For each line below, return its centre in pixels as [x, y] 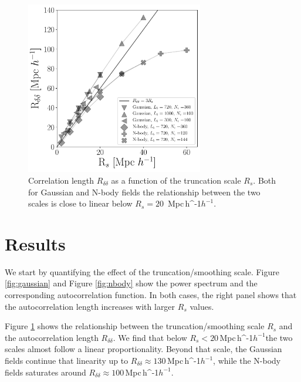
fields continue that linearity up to [67, 361]
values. [202, 306]
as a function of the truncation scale [176, 180]
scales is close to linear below [80, 203]
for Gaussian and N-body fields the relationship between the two [144, 192]
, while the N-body [247, 361]
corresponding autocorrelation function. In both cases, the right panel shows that [151, 295]
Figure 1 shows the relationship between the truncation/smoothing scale [135, 326]
